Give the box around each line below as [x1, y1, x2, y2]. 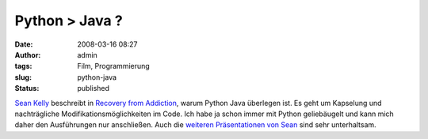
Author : [14, 50, 41, 59]
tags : [14, 62, 32, 71]
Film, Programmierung [77, 62, 150, 71]
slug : [14, 72, 32, 82]
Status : [14, 84, 40, 93]
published [77, 84, 110, 93]
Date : [14, 39, 33, 49]
